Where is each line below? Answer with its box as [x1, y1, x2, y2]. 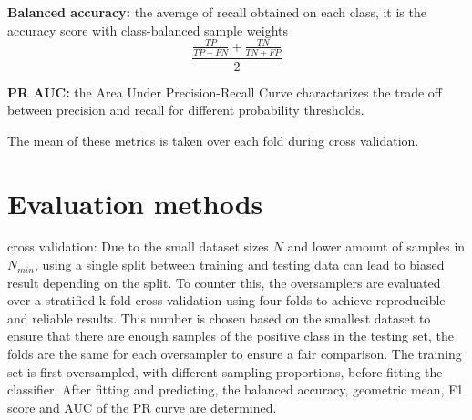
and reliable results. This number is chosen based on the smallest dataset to [7, 308, 431, 327]
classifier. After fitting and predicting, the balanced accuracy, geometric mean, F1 [7, 380, 464, 399]
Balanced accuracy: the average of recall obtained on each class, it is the [7, 3, 426, 21]
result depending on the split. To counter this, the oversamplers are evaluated [7, 272, 441, 292]
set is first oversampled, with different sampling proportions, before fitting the [7, 362, 443, 381]
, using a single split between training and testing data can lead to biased [34, 255, 445, 274]
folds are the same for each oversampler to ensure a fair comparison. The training [7, 344, 462, 364]
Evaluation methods [7, 184, 263, 221]
